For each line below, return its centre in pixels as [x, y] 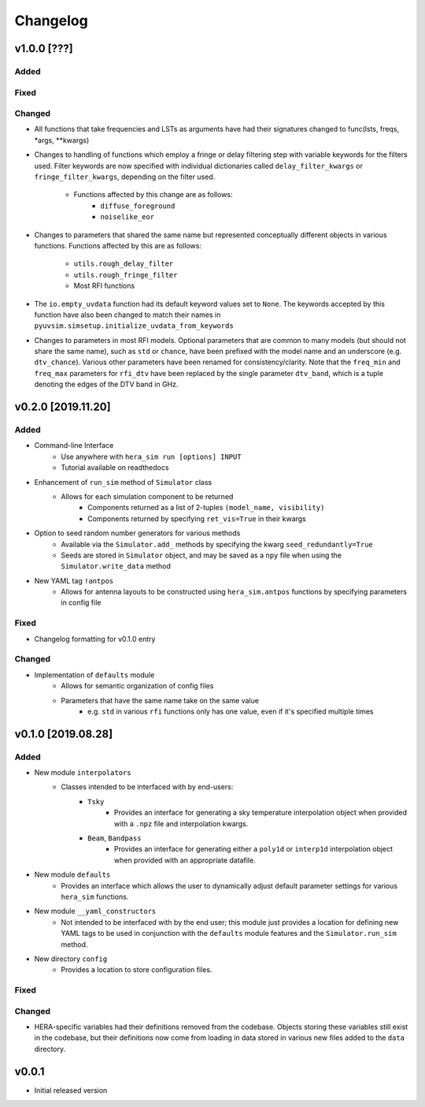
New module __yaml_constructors [95, 911]
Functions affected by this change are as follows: [153, 195]
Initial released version [71, 1090]
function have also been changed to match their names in [128, 315]
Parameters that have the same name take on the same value [160, 700]
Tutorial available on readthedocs [115, 468]
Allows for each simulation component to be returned [147, 496]
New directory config [71, 959]
